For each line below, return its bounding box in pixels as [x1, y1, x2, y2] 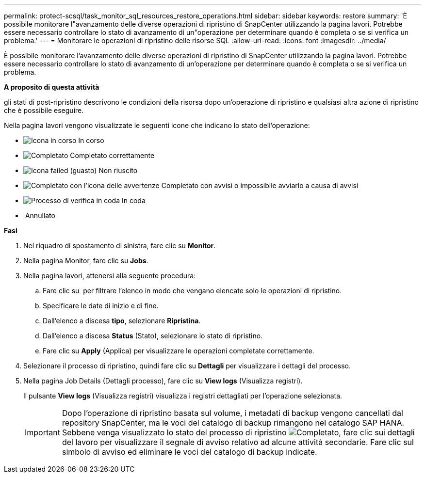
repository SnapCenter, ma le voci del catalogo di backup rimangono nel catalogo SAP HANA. [62, 418, 405, 428]
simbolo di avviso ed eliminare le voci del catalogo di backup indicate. [62, 447, 317, 457]
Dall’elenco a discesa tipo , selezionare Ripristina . [43, 317, 201, 325]
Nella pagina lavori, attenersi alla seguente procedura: [23, 271, 196, 280]
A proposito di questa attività [4, 83, 99, 91]
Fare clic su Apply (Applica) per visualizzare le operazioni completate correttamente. [43, 347, 314, 355]
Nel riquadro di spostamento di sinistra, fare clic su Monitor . [23, 241, 216, 250]
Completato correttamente [70, 151, 155, 159]
